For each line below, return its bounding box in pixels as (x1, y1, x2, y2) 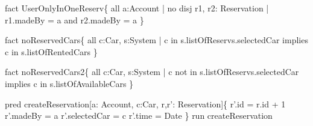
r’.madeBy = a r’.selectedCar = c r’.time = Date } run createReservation (5, 109, 273, 122)
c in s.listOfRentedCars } (5, 45, 98, 58)
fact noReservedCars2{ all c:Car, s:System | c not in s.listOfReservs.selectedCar (5, 65, 299, 78)
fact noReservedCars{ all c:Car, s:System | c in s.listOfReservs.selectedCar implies (5, 34, 308, 46)
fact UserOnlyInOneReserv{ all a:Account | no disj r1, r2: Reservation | (5, 2, 269, 14)
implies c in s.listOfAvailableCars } (5, 77, 134, 89)
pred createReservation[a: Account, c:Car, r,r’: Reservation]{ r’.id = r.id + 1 (5, 97, 286, 110)
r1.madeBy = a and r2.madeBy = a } (5, 13, 144, 26)
